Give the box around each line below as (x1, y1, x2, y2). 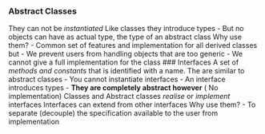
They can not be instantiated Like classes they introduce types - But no (8, 24, 244, 33)
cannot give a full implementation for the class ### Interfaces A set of (8, 57, 239, 67)
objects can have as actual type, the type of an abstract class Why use (8, 32, 243, 41)
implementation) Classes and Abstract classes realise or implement (8, 92, 231, 101)
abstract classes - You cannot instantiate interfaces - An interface (8, 74, 226, 85)
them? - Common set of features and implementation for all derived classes (8, 41, 258, 50)
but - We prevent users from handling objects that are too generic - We (8, 49, 243, 59)
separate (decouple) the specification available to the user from (8, 108, 219, 118)
